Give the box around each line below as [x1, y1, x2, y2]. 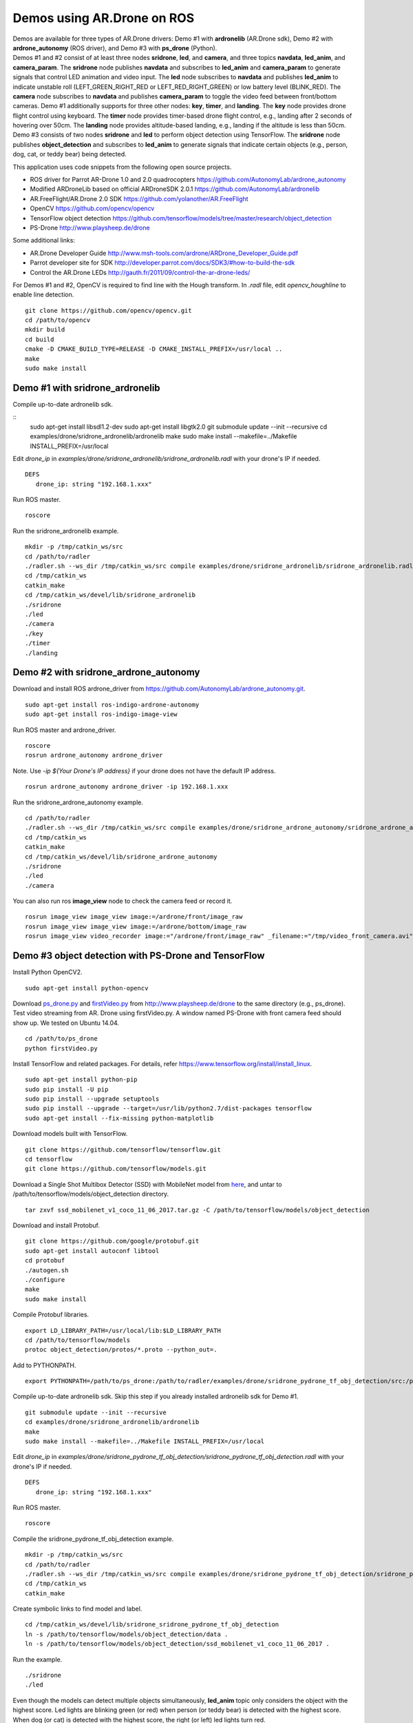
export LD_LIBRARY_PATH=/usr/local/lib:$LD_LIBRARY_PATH [25, 1327, 222, 1334]
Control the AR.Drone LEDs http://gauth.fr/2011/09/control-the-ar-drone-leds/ [30, 268, 251, 276]
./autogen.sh [25, 1266, 69, 1274]
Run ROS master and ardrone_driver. [12, 726, 116, 734]
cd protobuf [25, 1256, 65, 1265]
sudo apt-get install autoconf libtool [25, 1247, 160, 1254]
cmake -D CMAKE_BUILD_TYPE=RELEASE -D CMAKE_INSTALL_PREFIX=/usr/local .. [25, 345, 283, 353]
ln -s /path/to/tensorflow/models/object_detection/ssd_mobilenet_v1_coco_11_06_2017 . [25, 1640, 330, 1648]
